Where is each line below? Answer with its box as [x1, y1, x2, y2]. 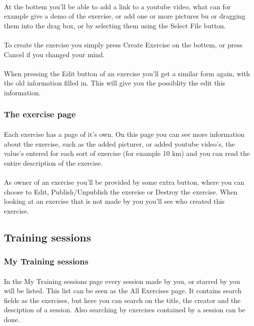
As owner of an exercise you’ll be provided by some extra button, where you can [4, 176, 244, 187]
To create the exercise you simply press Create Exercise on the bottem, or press [4, 39, 243, 49]
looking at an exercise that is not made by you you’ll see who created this [4, 196, 225, 206]
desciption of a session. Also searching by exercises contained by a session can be [4, 304, 245, 315]
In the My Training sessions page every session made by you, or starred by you [4, 276, 240, 286]
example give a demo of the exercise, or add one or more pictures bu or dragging [4, 11, 245, 21]
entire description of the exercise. [4, 157, 103, 168]
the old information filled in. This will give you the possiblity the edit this [4, 78, 226, 88]
